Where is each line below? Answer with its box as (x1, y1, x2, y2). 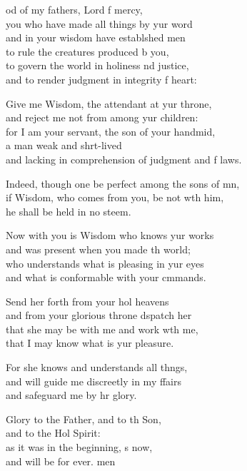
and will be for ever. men (6, 453, 116, 468)
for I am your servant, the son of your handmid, (6, 123, 216, 138)
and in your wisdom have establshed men (6, 30, 186, 45)
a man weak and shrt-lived (6, 138, 122, 153)
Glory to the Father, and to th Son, (6, 411, 161, 426)
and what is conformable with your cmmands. (6, 270, 206, 285)
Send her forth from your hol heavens (6, 293, 169, 308)
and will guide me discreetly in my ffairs (6, 373, 181, 388)
